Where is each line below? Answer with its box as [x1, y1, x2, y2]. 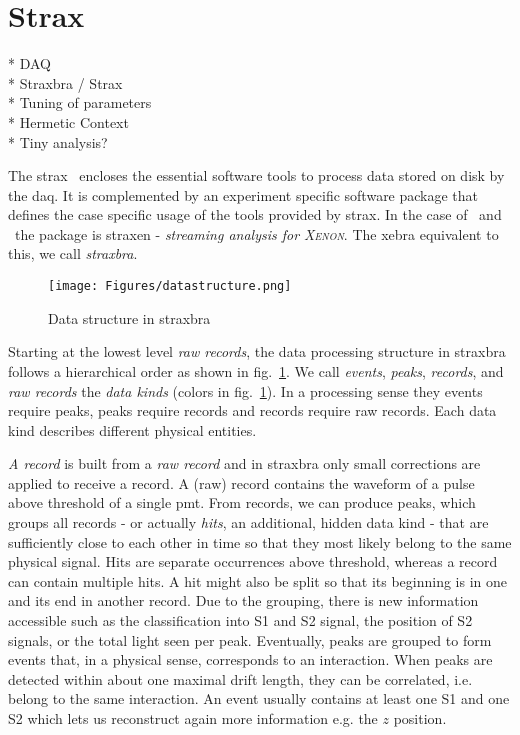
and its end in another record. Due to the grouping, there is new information [8, 590, 479, 611]
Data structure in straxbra [48, 307, 211, 328]
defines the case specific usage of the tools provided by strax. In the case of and [8, 204, 502, 225]
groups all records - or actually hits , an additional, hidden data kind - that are [8, 512, 489, 533]
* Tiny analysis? [8, 131, 108, 152]
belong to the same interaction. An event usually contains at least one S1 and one [8, 688, 510, 709]
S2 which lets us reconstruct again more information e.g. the [8, 708, 378, 728]
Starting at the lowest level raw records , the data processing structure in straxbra [8, 341, 506, 362]
